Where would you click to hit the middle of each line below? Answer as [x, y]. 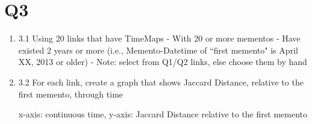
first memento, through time [71, 94]
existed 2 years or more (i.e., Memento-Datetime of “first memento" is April [158, 50]
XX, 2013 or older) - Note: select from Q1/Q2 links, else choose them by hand [163, 62]
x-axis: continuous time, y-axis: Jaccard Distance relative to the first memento [163, 114]
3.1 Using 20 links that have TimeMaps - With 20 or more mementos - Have [159, 38]
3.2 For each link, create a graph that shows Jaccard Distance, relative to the [161, 82]
